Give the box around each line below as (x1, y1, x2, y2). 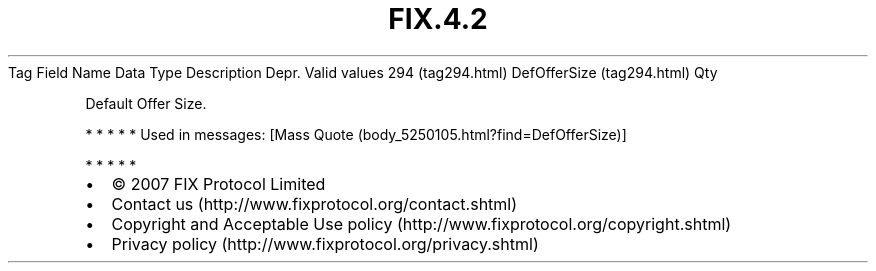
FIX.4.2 (388, 2, 488, 36)
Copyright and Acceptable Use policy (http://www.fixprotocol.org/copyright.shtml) (111, 213, 732, 234)
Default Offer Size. (85, 94, 207, 112)
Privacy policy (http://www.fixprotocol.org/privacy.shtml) (111, 233, 539, 254)
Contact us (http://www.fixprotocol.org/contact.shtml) (111, 193, 518, 214)
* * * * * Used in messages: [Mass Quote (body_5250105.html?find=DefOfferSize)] (85, 125, 627, 143)
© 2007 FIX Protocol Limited (111, 173, 326, 194)
